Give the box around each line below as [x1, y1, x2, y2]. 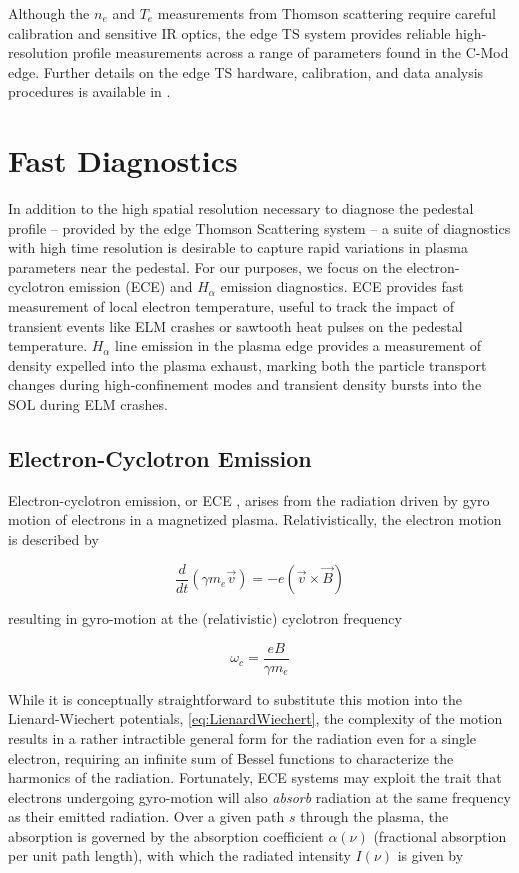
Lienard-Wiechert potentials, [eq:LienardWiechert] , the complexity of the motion [8, 708, 503, 729]
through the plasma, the [300, 806, 449, 827]
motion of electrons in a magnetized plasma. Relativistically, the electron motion [8, 509, 502, 530]
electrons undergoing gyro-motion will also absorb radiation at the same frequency [8, 786, 511, 807]
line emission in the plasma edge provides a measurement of [115, 335, 482, 356]
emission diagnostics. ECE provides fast [220, 276, 464, 297]
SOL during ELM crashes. [8, 394, 168, 415]
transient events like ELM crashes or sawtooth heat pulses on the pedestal [8, 315, 463, 336]
